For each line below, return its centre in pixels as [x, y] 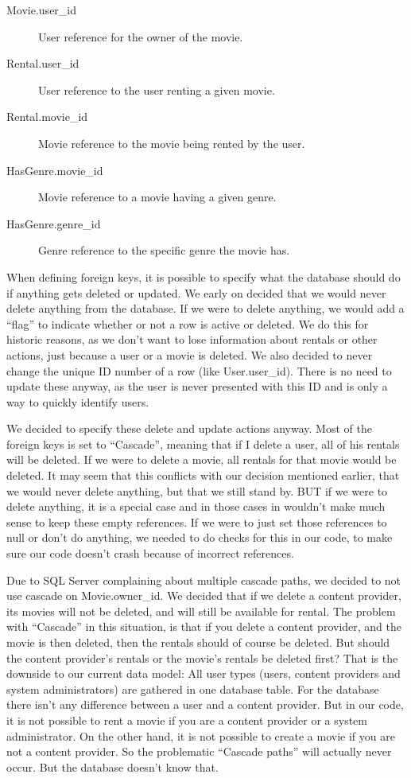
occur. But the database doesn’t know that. [112, 766]
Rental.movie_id [47, 117]
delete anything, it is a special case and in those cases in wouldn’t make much [196, 506]
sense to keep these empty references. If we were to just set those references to [197, 521]
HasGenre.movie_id [55, 170]
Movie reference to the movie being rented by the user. [172, 143]
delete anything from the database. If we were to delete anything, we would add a [205, 308]
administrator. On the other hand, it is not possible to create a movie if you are [201, 735]
